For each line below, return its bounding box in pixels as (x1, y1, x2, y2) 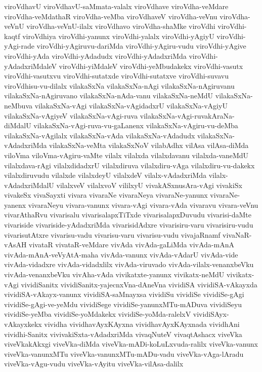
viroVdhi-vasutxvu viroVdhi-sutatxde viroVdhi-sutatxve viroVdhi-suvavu (4, 70, 229, 81)
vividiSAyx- (193, 309, 229, 319)
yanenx (4, 199, 26, 210)
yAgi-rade (4, 41, 34, 51)
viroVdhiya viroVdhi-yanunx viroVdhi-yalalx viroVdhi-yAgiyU (22, 30, 214, 41)
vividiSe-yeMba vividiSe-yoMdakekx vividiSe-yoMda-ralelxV (4, 309, 191, 319)
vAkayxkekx (4, 319, 42, 329)
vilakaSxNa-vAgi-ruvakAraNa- (140, 110, 235, 121)
